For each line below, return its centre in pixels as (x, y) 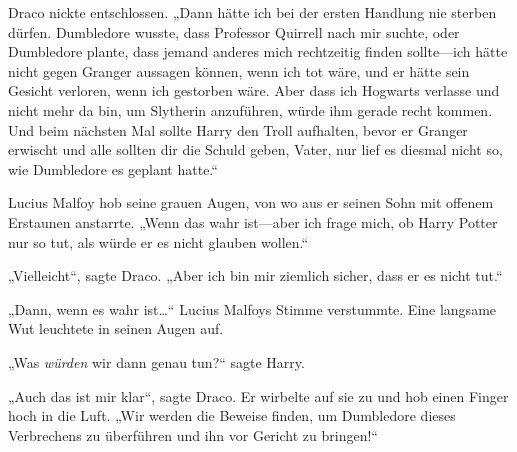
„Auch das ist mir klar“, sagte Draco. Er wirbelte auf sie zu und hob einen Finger (258, 395)
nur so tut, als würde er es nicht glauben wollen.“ (158, 241)
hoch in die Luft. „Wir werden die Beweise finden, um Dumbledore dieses (232, 415)
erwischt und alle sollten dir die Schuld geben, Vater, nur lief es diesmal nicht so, (255, 149)
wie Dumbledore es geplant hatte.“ (113, 168)
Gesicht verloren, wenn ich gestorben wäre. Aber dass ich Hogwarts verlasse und (254, 90)
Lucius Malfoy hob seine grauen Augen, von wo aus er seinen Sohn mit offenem (251, 202)
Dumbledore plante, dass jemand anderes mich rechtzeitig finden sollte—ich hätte (258, 51)
